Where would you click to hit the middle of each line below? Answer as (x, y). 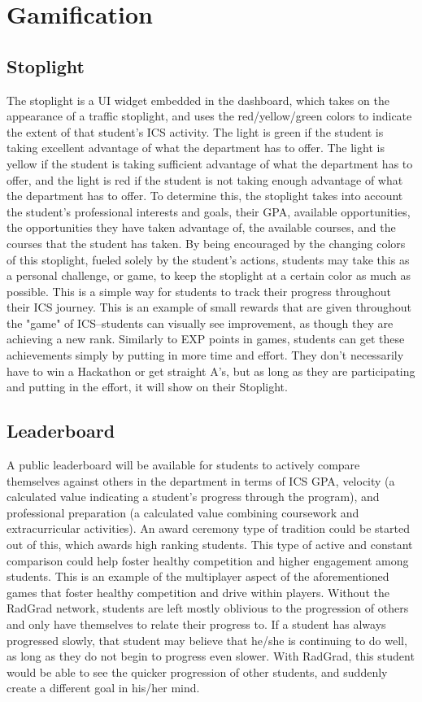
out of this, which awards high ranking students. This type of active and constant (210, 545)
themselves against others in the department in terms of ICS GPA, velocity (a (201, 480)
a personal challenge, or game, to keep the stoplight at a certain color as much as (209, 275)
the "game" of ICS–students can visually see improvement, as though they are (200, 323)
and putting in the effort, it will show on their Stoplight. (147, 387)
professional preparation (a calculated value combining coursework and (183, 512)
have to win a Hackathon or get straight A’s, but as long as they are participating (211, 371)
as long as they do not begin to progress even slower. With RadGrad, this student (211, 656)
